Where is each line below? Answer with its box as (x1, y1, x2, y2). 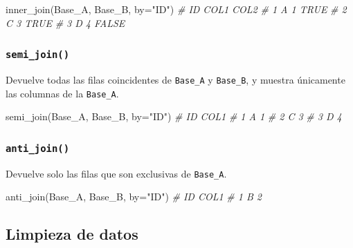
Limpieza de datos (6, 223, 138, 245)
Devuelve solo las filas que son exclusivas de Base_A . (6, 166, 227, 180)
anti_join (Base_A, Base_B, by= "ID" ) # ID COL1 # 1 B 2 (6, 189, 262, 204)
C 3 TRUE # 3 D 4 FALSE (6, 15, 125, 30)
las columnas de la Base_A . (6, 86, 119, 100)
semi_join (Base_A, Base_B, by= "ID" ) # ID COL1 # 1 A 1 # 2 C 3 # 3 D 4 (6, 109, 342, 124)
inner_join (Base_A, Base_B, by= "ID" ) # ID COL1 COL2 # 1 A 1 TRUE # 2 (6, 2, 347, 16)
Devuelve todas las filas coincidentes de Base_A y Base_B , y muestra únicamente (6, 72, 345, 86)
